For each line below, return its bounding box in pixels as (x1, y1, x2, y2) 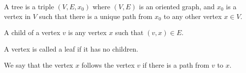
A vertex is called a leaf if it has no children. (4, 43, 138, 54)
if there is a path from (142, 60, 210, 70)
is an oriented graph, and (139, 1, 215, 11)
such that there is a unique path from (39, 11, 153, 21)
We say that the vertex (4, 60, 73, 70)
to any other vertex (163, 11, 222, 21)
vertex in (4, 11, 31, 21)
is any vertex (68, 27, 107, 37)
